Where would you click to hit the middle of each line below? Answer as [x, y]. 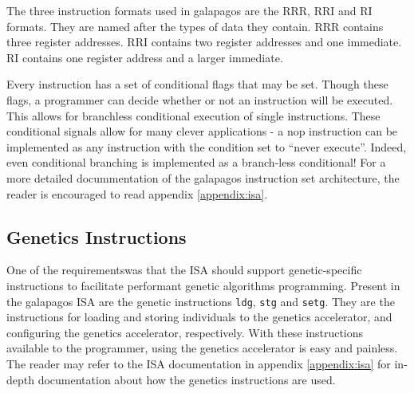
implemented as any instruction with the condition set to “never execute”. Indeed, [207, 146]
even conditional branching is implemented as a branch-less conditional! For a [196, 162]
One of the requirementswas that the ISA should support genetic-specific [184, 270]
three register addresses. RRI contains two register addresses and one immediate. [204, 42]
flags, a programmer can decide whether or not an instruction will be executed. [200, 99]
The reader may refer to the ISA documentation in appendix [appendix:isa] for [199, 363]
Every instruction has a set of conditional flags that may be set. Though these [197, 84]
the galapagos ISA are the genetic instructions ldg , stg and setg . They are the [201, 301]
